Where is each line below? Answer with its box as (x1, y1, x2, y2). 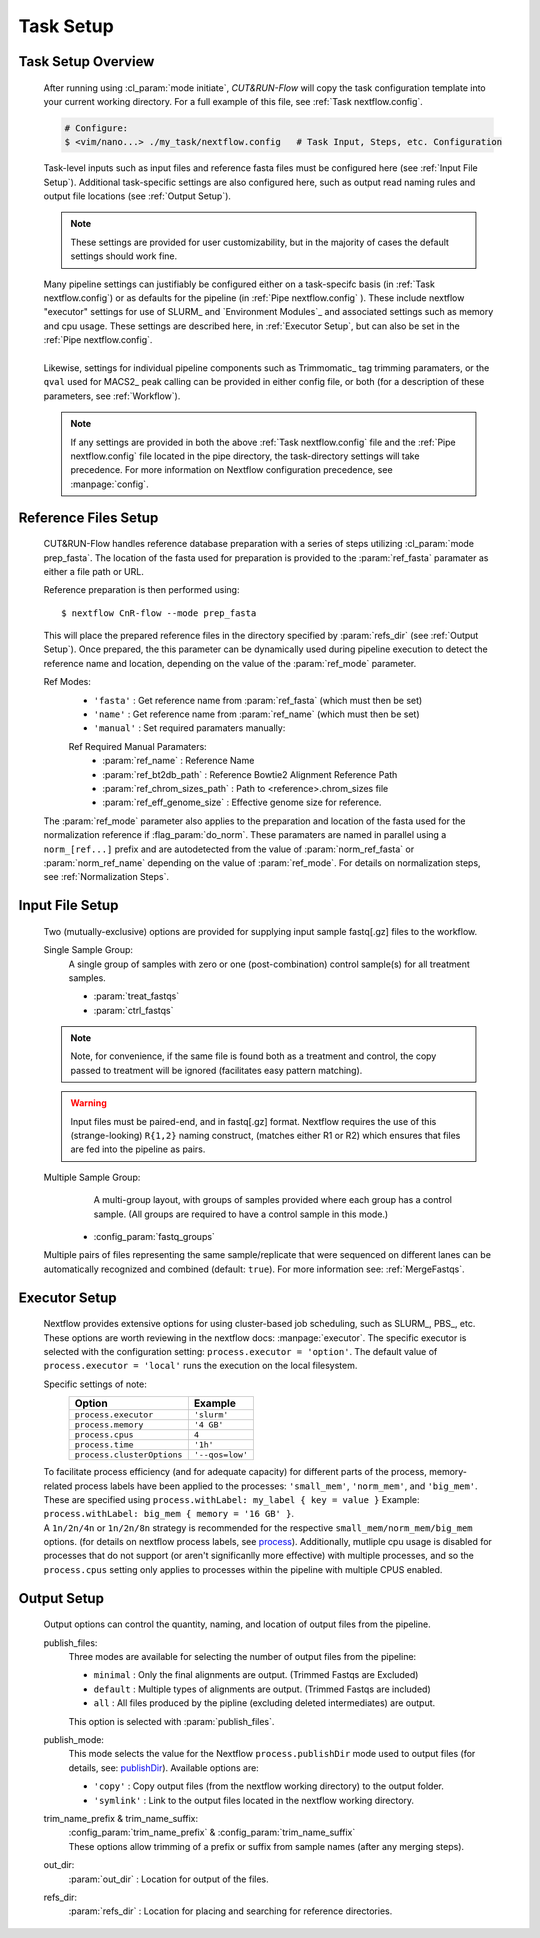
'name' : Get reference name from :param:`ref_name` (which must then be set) (93, 708, 420, 720)
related (43, 1480, 73, 1492)
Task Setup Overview (18, 53, 155, 70)
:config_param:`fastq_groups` (93, 1231, 215, 1242)
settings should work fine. (70, 250, 178, 262)
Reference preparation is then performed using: (43, 584, 240, 596)
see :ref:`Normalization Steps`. (43, 871, 170, 883)
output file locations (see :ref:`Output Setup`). (43, 190, 232, 202)
